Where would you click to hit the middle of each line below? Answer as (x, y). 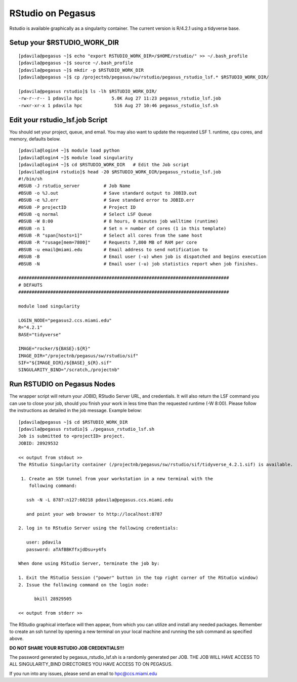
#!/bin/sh (30, 179)
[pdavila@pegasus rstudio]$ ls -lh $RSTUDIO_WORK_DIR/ (88, 91)
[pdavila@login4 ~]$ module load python (69, 151)
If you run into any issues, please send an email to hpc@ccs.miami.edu (83, 673)
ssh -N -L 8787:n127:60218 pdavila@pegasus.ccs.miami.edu (99, 500)
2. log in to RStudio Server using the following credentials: (98, 528)
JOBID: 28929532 (38, 443)
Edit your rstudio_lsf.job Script (58, 120)
